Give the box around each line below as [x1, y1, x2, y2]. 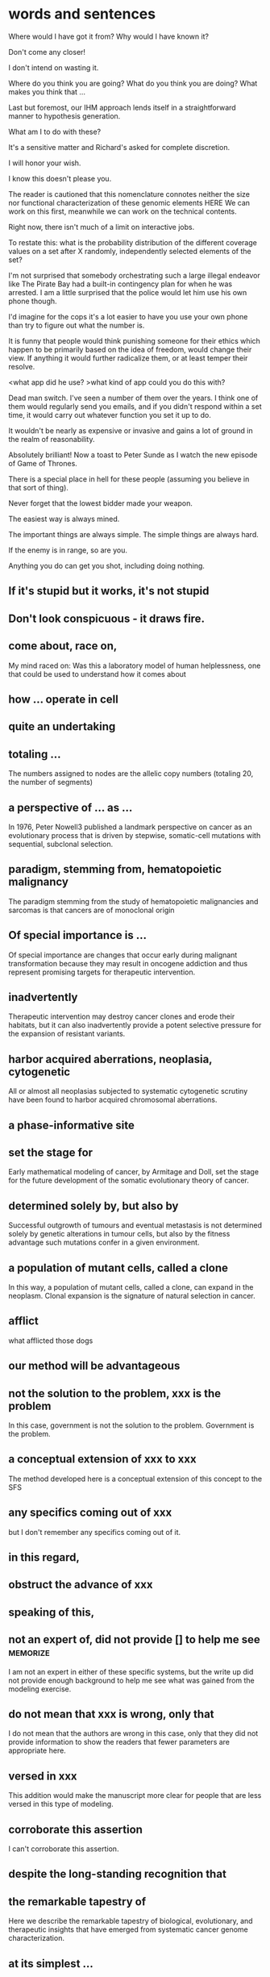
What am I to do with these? [8, 127, 102, 136]
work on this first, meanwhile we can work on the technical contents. [8, 206, 238, 216]
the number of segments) [8, 778, 93, 787]
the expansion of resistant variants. [8, 1029, 126, 1039]
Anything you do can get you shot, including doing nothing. [8, 561, 206, 570]
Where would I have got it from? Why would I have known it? [8, 31, 210, 41]
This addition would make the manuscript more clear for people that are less [8, 1791, 262, 1800]
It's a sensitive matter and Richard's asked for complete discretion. [8, 142, 231, 152]
